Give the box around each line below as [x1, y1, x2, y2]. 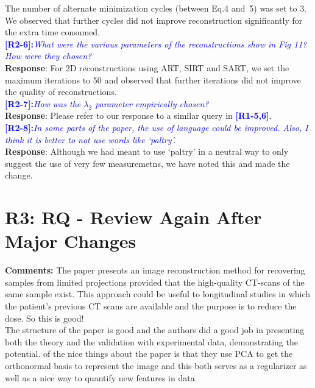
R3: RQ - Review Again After [5, 205, 262, 230]
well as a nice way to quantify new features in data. [5, 371, 197, 384]
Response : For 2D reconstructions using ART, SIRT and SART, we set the [5, 61, 289, 74]
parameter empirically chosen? [95, 97, 209, 110]
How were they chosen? [5, 49, 92, 62]
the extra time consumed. [5, 26, 101, 38]
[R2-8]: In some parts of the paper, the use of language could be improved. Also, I [5, 121, 308, 133]
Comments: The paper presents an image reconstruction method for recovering [5, 264, 305, 277]
